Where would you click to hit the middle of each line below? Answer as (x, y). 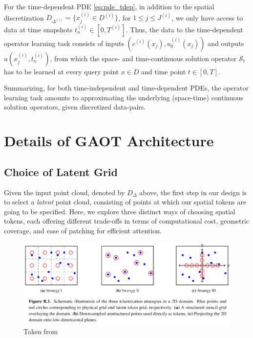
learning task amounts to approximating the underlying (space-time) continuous (124, 97)
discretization (24, 17)
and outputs (226, 43)
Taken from (41, 331)
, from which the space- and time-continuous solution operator (143, 58)
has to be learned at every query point (62, 71)
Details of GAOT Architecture (109, 141)
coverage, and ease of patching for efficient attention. (83, 230)
